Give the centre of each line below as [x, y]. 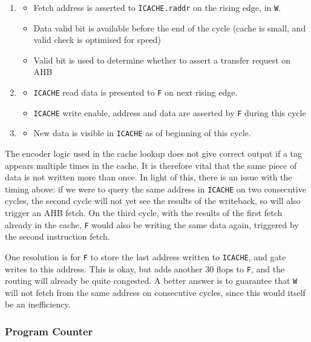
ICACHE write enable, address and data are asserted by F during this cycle [170, 112]
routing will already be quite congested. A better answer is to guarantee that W [151, 281]
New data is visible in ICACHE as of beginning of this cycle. [142, 133]
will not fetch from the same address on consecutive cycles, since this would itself [155, 292]
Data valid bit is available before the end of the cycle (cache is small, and [170, 28]
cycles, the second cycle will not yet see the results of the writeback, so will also [153, 201]
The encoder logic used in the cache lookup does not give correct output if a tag [154, 153]
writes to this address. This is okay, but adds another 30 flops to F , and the [145, 268]
